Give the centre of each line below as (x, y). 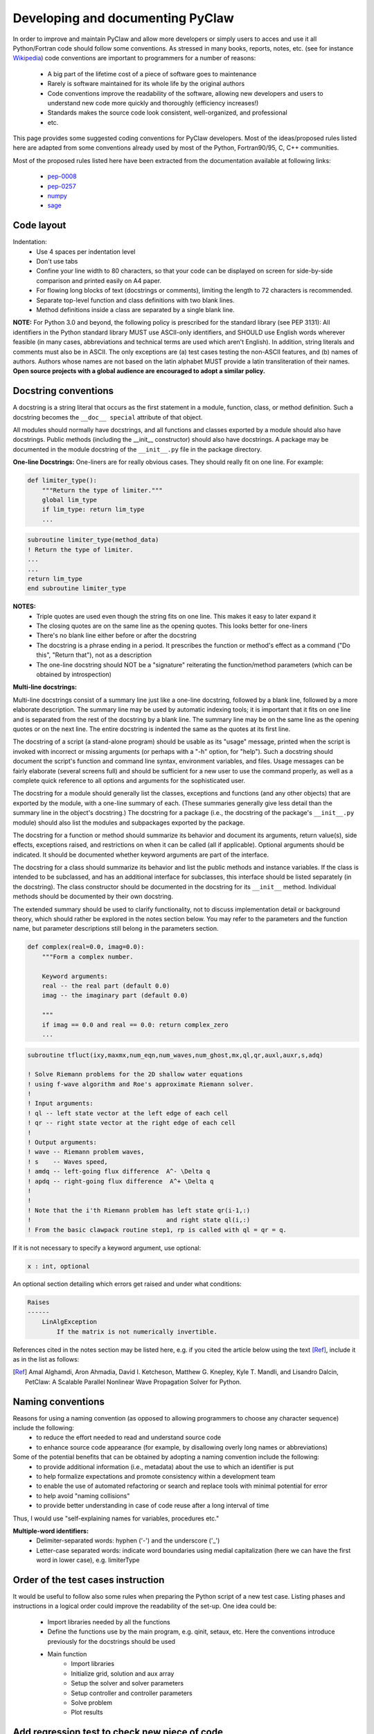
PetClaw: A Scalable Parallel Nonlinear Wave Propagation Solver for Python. (133, 1382)
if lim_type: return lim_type (93, 509)
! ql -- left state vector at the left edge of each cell (128, 1113)
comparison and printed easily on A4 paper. (99, 280)
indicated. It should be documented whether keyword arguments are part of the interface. (141, 855)
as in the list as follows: (46, 1359)
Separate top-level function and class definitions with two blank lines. (135, 300)
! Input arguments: (60, 1104)
